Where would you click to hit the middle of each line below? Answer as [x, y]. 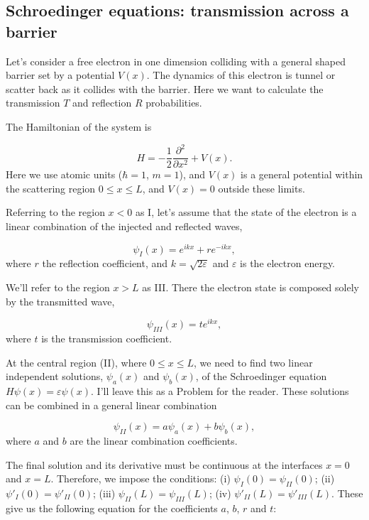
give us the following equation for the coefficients [112, 508]
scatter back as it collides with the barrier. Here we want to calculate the [165, 88]
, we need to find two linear [253, 362]
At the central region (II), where [76, 362]
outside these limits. [261, 188]
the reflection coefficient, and [105, 263]
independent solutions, [55, 376]
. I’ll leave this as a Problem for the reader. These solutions [220, 391]
